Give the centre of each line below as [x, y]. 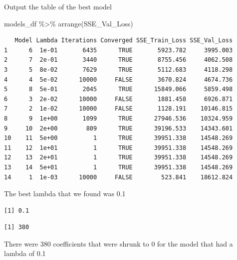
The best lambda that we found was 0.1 [65, 194]
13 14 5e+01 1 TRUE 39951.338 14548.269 [118, 167]
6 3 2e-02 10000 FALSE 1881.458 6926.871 [118, 99]
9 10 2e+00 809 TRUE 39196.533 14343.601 [118, 128]
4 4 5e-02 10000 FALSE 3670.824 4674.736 [118, 79]
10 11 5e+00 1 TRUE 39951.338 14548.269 [118, 138]
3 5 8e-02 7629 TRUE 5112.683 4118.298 [118, 69]
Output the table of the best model [58, 6]
